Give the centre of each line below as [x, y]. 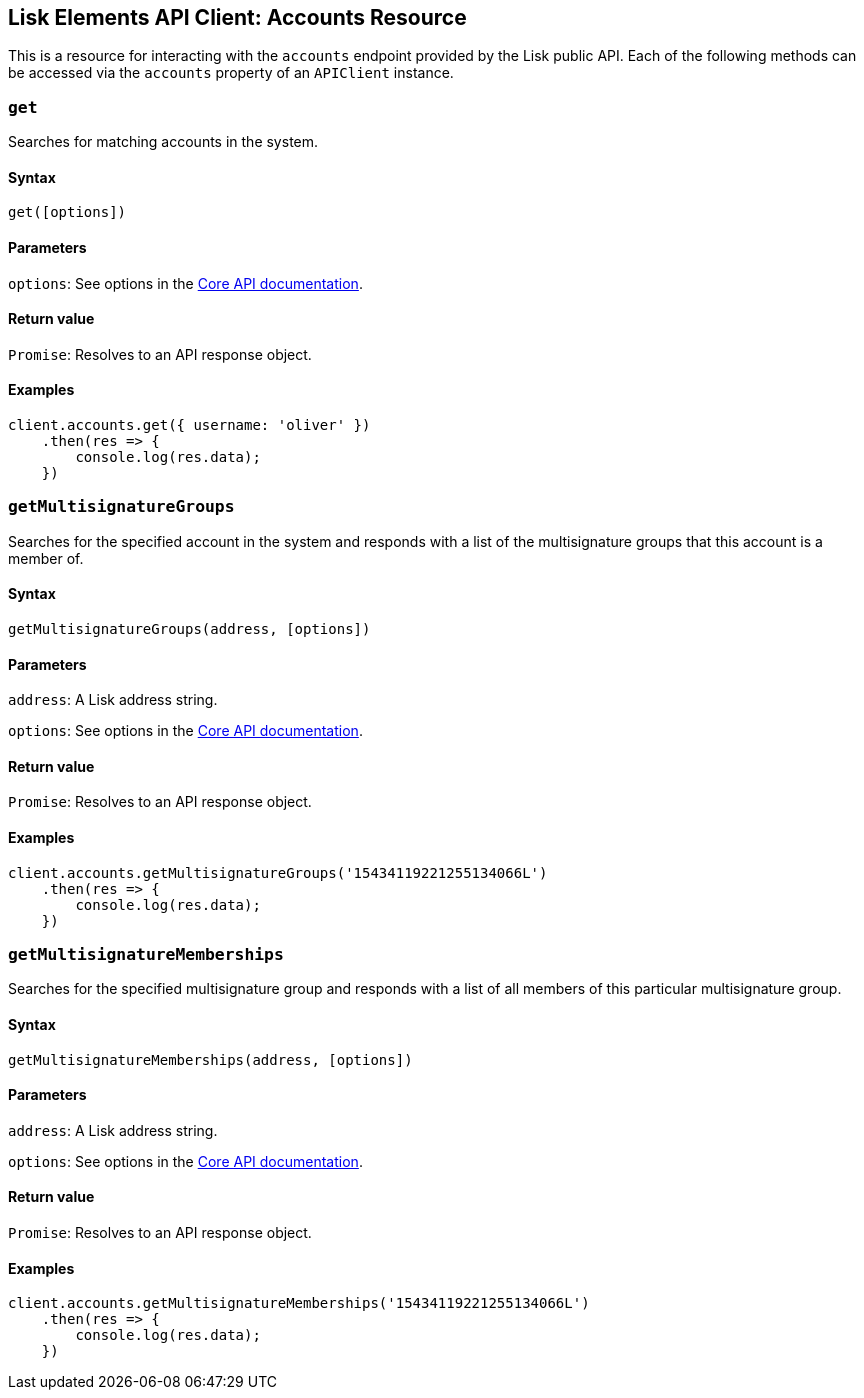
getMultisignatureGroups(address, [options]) [189, 629]
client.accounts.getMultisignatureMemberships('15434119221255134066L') [299, 1303]
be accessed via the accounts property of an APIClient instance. [231, 73]
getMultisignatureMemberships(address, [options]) [210, 1059]
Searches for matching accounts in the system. [163, 142]
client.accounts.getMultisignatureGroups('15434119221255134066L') [278, 872]
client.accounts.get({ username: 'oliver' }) [189, 425]
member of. [46, 558]
